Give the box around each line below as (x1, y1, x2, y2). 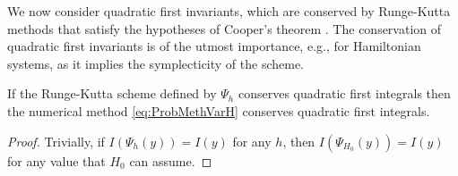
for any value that (7, 151, 106, 170)
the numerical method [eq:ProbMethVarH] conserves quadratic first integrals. (7, 101, 430, 120)
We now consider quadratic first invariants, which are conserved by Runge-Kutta (7, 2, 451, 20)
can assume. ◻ (129, 151, 212, 170)
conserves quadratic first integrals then (238, 84, 451, 103)
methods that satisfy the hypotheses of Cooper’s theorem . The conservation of (7, 19, 442, 38)
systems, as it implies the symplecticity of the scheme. (7, 54, 305, 72)
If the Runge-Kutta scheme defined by (7, 84, 217, 103)
